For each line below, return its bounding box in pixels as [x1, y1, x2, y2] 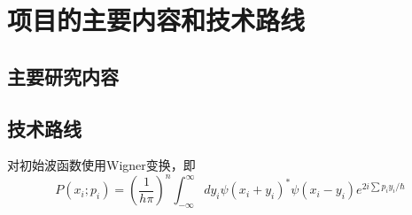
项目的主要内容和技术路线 [7, 2, 306, 38]
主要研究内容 [7, 62, 119, 89]
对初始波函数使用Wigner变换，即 [7, 156, 196, 174]
